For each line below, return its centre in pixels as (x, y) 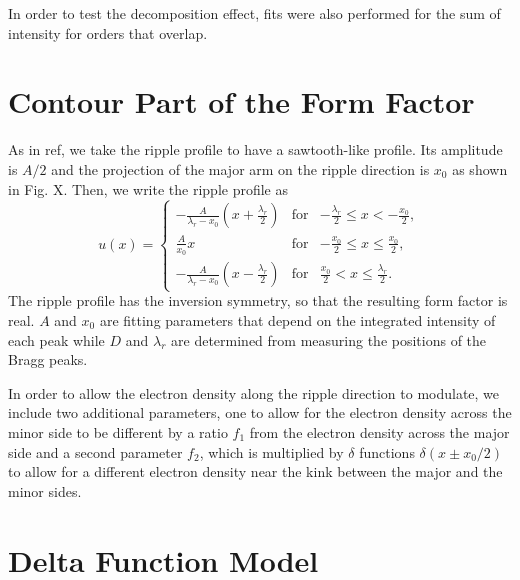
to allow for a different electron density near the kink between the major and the (255, 471)
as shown (480, 168)
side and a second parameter (95, 451)
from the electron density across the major (379, 431)
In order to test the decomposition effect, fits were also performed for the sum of (254, 13)
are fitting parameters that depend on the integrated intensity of (297, 320)
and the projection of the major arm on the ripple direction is (240, 168)
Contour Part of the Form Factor (241, 101)
